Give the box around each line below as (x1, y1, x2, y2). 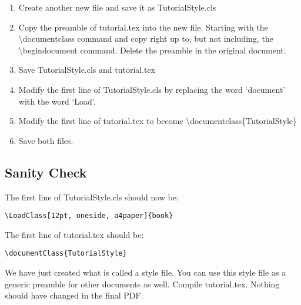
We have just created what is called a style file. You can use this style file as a (5, 266, 286, 279)
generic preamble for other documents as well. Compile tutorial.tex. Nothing (5, 277, 280, 290)
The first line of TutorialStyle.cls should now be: (5, 190, 179, 203)
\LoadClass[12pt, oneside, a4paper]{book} (5, 212, 173, 220)
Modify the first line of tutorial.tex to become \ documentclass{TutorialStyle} (18, 115, 297, 127)
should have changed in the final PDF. (5, 289, 143, 301)
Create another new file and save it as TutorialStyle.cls (18, 1, 216, 13)
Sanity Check (5, 163, 87, 181)
